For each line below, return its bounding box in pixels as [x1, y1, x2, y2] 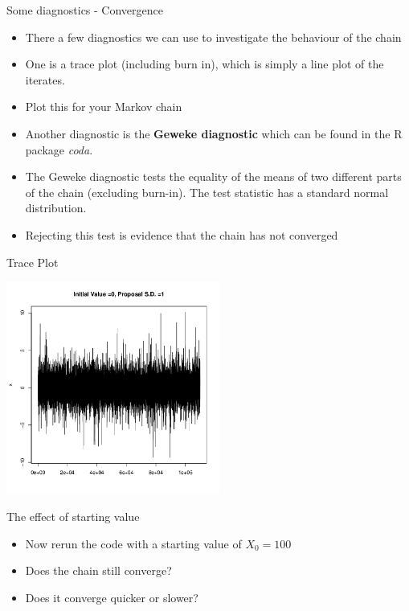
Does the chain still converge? [25, 562, 172, 579]
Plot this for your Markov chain [25, 98, 182, 115]
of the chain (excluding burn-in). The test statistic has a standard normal [25, 183, 389, 200]
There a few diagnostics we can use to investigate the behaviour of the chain [25, 28, 402, 45]
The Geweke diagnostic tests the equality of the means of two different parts [25, 168, 402, 185]
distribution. [25, 199, 87, 216]
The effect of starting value [6, 508, 140, 525]
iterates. [25, 71, 65, 88]
